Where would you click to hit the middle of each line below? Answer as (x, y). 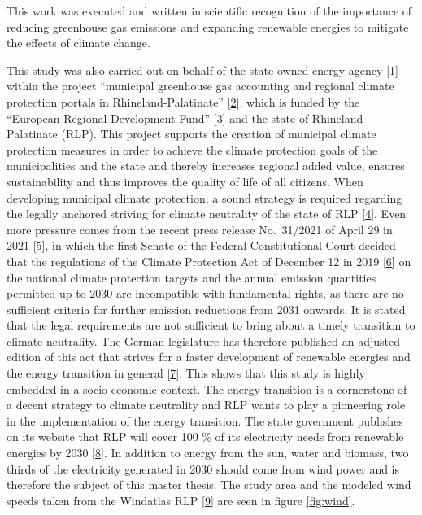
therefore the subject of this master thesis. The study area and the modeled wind (209, 484)
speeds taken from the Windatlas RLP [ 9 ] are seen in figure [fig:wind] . (181, 500)
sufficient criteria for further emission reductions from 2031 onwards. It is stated (206, 309)
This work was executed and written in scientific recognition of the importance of (209, 11)
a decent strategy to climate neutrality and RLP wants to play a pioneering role (206, 405)
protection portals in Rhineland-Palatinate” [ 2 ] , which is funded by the (183, 101)
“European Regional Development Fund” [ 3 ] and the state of (158, 118)
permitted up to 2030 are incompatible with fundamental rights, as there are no (205, 293)
